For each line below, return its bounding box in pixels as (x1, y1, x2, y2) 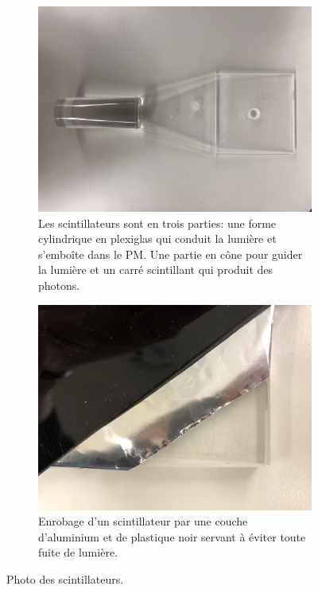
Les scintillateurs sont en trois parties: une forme (38, 214, 277, 231)
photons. (38, 276, 80, 293)
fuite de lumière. (38, 544, 118, 561)
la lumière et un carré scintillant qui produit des (38, 261, 273, 278)
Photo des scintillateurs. (6, 570, 124, 587)
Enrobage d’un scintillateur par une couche (38, 513, 248, 529)
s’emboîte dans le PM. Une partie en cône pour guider (38, 245, 303, 262)
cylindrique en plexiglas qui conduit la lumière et (38, 230, 277, 247)
